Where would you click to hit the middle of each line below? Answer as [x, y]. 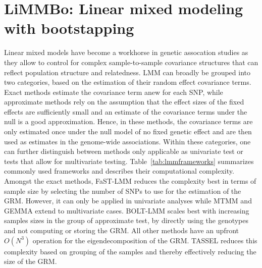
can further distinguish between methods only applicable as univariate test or [124, 151]
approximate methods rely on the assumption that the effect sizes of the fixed [124, 102]
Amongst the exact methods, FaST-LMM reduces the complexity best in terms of [130, 181]
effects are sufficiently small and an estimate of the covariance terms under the [126, 111]
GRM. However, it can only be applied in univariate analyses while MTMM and [128, 201]
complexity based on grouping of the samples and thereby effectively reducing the [130, 251]
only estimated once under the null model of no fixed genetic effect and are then [128, 131]
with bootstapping [69, 28]
